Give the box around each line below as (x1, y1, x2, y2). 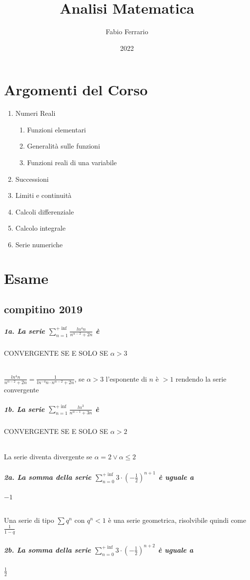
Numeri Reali (15, 108, 56, 118)
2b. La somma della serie (4, 544, 91, 555)
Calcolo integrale (15, 223, 66, 233)
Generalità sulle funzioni (27, 141, 100, 151)
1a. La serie (4, 325, 45, 336)
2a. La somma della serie (4, 472, 92, 482)
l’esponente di (105, 373, 147, 384)
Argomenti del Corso (4, 80, 148, 100)
